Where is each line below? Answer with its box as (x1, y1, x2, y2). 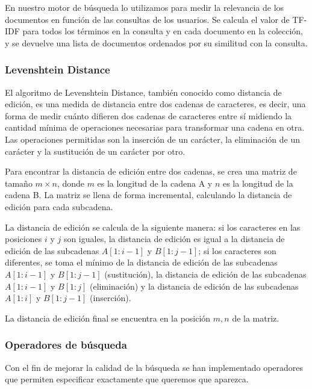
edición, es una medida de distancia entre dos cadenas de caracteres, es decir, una (5, 98, 306, 110)
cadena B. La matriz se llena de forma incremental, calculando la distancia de (5, 188, 292, 201)
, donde (57, 176, 84, 189)
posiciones (5, 232, 42, 245)
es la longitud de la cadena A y (97, 176, 213, 189)
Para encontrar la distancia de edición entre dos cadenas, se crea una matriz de (5, 165, 297, 178)
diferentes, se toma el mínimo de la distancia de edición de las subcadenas (5, 256, 278, 269)
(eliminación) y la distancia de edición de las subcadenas (90, 279, 299, 292)
